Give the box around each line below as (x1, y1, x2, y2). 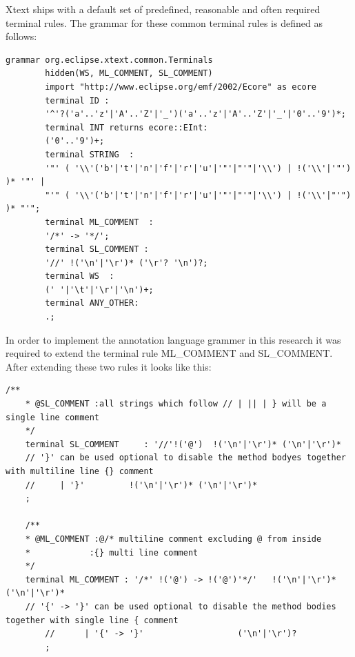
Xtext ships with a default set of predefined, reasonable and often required (6, 2, 321, 16)
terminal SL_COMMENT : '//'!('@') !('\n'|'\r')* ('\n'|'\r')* (25, 439, 341, 449)
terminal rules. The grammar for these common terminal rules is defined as (6, 15, 323, 30)
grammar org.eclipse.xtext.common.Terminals (6, 55, 213, 65)
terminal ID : (45, 95, 110, 106)
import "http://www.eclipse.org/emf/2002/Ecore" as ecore (45, 81, 317, 92)
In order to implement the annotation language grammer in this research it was (6, 332, 341, 346)
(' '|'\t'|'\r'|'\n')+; (45, 284, 154, 295)
